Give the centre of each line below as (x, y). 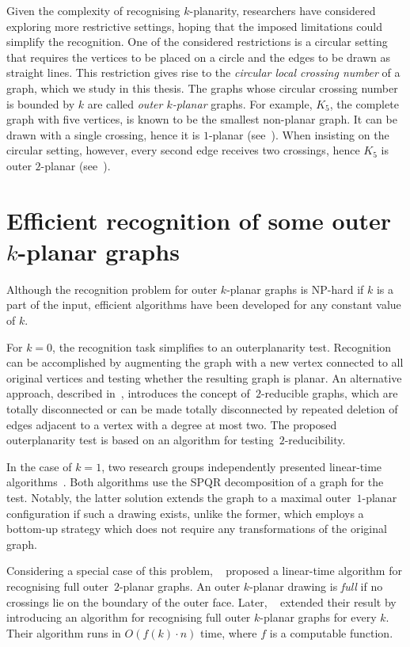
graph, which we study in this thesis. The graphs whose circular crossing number (202, 88)
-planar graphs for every (318, 617)
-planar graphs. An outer (180, 586)
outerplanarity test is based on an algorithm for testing (140, 440)
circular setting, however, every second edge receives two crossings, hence (183, 150)
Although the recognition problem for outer (112, 289)
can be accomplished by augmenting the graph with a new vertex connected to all (205, 362)
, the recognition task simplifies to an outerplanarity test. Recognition (222, 346)
